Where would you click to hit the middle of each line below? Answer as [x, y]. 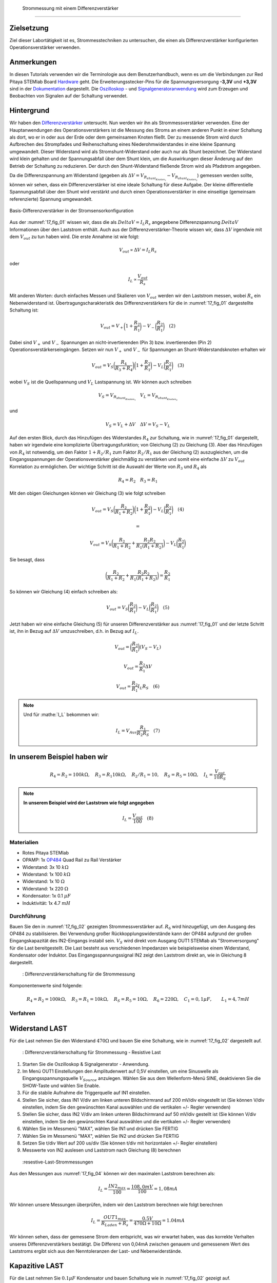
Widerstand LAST [38, 1028]
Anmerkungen [33, 62]
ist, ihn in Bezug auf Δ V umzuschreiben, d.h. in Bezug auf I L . [74, 631]
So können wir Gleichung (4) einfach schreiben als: [64, 592]
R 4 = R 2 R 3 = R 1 [138, 480]
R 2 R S [143, 734]
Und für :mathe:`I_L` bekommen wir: [61, 715]
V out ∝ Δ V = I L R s [138, 250]
